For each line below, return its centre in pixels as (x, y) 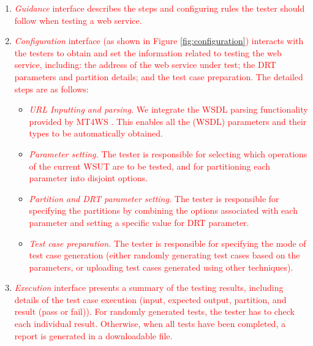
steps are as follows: (51, 88)
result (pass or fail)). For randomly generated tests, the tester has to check (154, 311)
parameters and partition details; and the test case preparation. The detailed (159, 76)
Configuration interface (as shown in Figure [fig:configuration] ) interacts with (159, 41)
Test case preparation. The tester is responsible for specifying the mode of (168, 243)
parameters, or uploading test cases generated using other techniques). (161, 267)
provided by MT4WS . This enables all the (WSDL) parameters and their (168, 121)
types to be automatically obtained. (96, 133)
